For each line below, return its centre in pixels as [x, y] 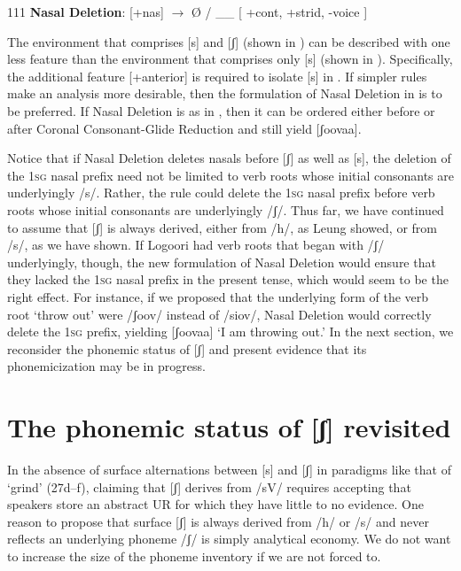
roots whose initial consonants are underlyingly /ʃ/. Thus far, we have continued [226, 209]
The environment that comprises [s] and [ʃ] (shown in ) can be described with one [229, 41]
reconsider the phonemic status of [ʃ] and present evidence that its [187, 348]
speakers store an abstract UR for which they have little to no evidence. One [216, 504]
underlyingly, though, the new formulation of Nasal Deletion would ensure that [222, 262]
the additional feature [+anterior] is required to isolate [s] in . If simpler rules [217, 76]
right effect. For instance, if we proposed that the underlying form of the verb [218, 296]
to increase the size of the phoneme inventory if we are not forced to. [194, 556]
